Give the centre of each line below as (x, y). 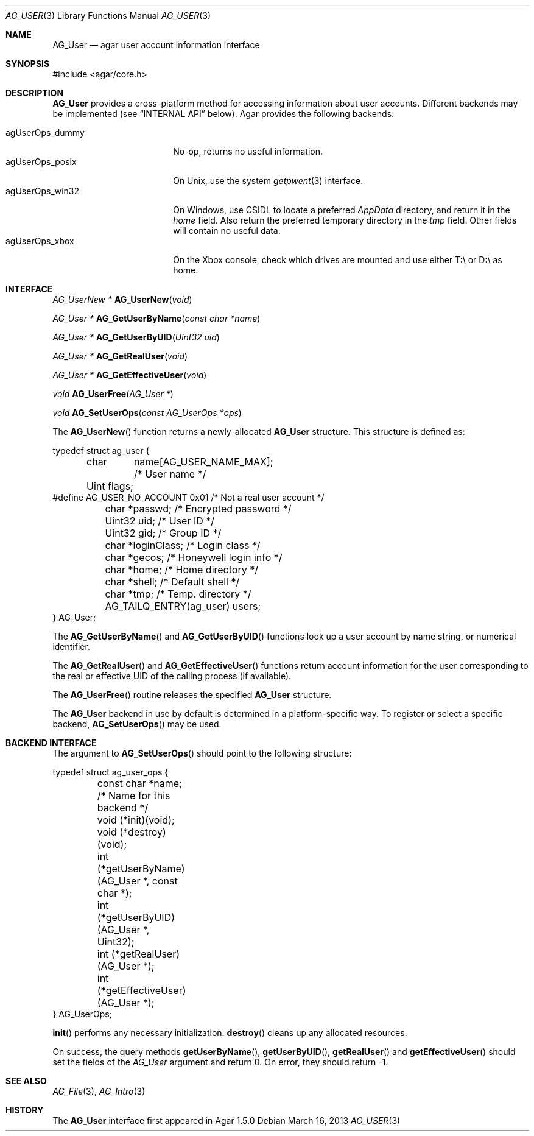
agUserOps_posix (41, 162)
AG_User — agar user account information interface (156, 45)
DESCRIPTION (35, 93)
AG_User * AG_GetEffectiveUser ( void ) (130, 375)
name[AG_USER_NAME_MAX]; (203, 462)
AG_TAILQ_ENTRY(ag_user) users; (183, 606)
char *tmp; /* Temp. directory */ (178, 594)
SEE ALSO (26, 1081)
